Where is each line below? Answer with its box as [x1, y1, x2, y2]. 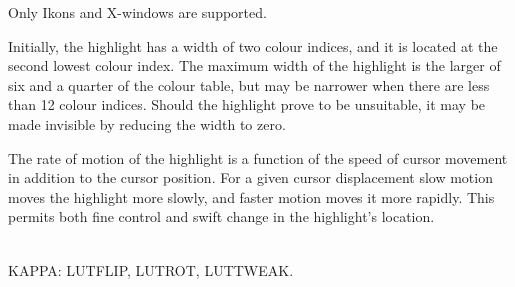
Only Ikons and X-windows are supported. [8, 2, 267, 22]
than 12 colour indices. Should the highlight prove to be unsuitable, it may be [8, 94, 486, 115]
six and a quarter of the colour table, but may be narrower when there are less [8, 74, 490, 95]
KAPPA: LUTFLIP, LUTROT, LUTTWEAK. [8, 259, 294, 280]
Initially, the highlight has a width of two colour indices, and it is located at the [8, 35, 498, 56]
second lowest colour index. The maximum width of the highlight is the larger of [8, 55, 501, 76]
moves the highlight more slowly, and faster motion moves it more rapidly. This [8, 186, 495, 207]
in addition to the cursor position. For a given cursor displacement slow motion [8, 167, 493, 188]
